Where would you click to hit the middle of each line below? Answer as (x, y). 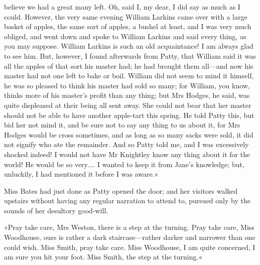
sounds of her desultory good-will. (56, 210)
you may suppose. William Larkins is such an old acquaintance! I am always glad (129, 46)
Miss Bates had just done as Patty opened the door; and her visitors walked (121, 190)
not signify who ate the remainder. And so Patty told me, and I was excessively (126, 144)
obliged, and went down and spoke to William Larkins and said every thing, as (125, 36)
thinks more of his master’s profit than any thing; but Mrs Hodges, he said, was (127, 95)
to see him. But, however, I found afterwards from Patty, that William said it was (130, 55)
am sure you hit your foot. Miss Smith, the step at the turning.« (103, 257)
